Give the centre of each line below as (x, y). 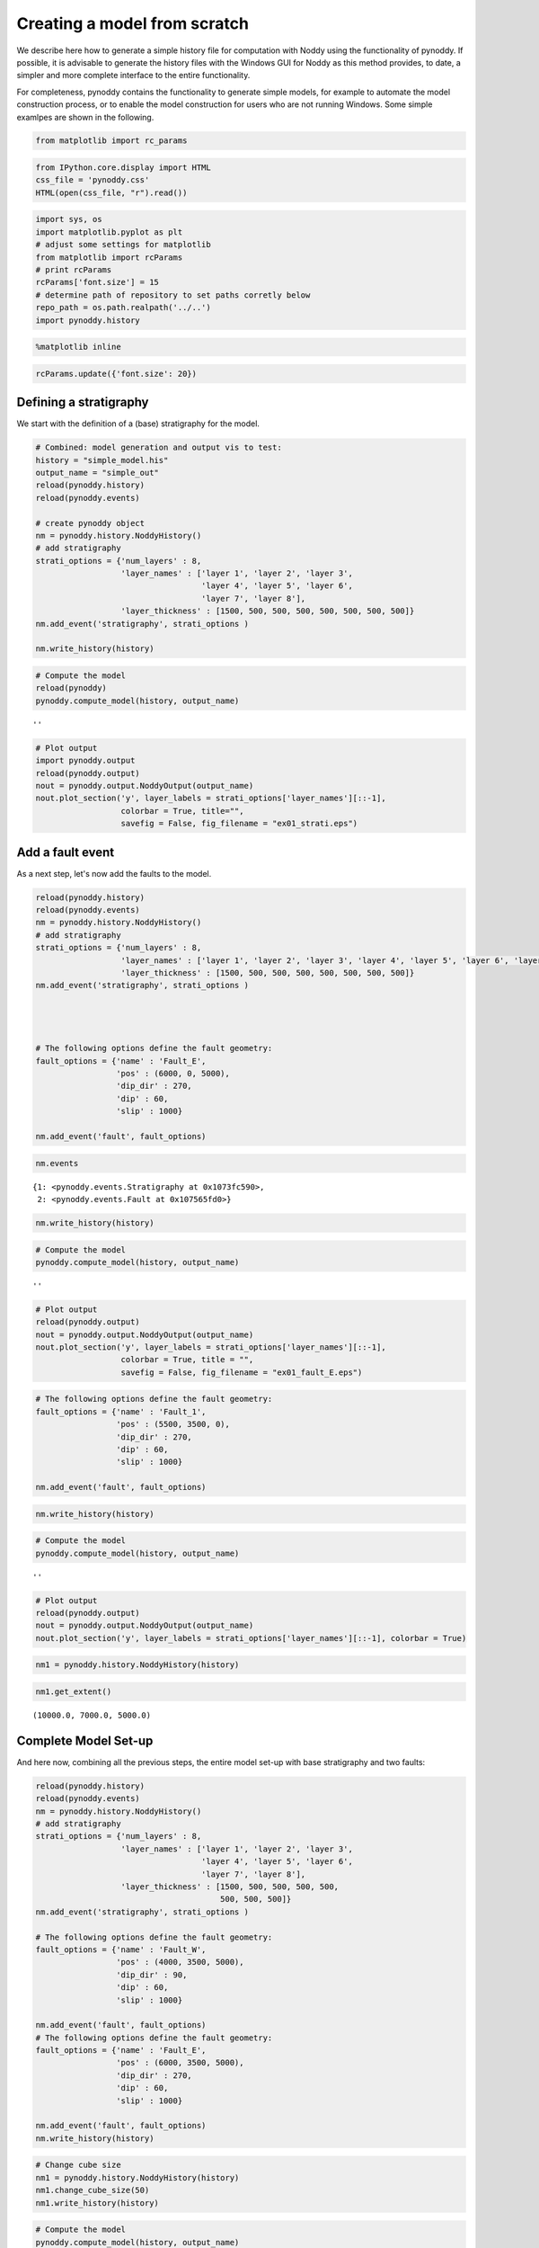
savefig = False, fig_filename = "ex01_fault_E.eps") (242, 1372)
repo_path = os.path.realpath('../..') (123, 308)
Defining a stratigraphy (83, 402)
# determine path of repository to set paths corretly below (173, 295)
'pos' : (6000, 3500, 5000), (180, 2063)
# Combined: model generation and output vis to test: (159, 448)
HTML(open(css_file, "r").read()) (111, 192)
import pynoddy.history (88, 320)
